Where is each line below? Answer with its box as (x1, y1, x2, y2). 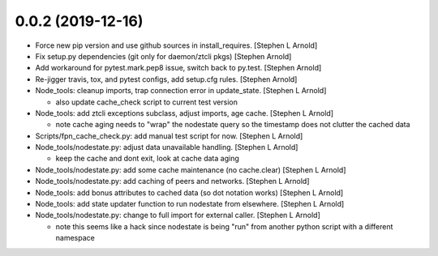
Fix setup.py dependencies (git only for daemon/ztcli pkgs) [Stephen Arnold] (35, 51, 292, 61)
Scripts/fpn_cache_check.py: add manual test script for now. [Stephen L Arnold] (35, 130, 303, 141)
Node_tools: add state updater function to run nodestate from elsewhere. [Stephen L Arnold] (35, 199, 345, 209)
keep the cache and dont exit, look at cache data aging (55, 154, 239, 164)
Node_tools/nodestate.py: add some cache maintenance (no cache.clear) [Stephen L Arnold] (35, 164, 346, 174)
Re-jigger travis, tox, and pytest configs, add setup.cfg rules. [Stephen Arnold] (35, 74, 298, 84)
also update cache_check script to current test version (55, 97, 238, 107)
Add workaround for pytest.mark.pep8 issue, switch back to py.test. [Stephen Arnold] (35, 63, 322, 73)
